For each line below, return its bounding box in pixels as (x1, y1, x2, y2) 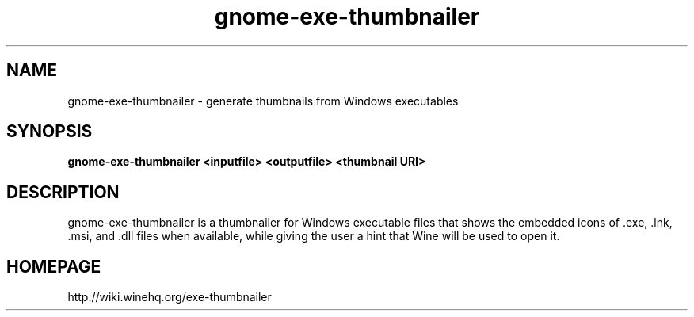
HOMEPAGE (6, 256, 101, 277)
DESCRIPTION (6, 181, 120, 202)
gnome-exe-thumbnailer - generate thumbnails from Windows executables (67, 94, 459, 108)
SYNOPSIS (6, 121, 93, 142)
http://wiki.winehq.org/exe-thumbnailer (67, 290, 272, 304)
